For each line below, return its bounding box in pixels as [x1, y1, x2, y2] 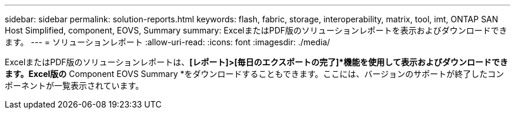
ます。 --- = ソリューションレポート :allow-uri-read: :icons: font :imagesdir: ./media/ [5, 37, 330, 47]
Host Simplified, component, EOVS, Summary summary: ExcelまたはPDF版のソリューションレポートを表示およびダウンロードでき [5, 25, 507, 35]
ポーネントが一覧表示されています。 [5, 81, 144, 90]
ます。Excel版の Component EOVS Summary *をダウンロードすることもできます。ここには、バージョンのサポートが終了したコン [5, 69, 504, 79]
